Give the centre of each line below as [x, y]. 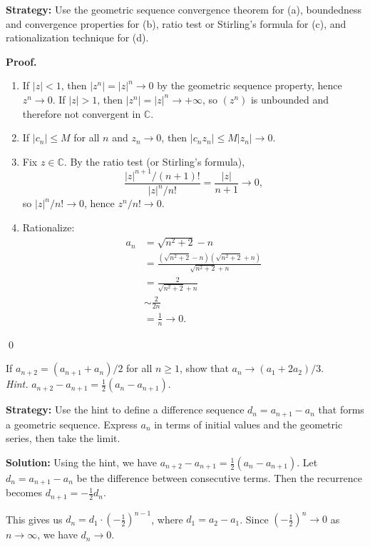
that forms [341, 410]
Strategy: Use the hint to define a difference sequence [125, 410]
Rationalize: [48, 227]
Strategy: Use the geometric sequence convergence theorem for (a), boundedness [184, 9]
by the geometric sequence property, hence [250, 85]
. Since [254, 519]
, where [167, 519]
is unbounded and [289, 99]
